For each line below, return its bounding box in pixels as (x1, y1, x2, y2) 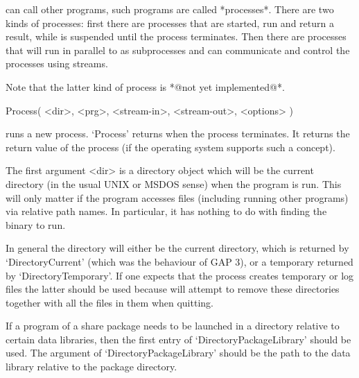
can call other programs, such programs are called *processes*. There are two (6, 2, 334, 16)
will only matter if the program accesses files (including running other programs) (6, 190, 349, 205)
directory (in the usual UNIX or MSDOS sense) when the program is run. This (6, 176, 342, 191)
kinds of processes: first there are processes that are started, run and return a (6, 15, 334, 30)
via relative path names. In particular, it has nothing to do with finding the (6, 204, 327, 218)
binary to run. (6, 217, 66, 232)
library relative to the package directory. (6, 359, 177, 374)
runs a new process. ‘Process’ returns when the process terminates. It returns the (6, 126, 350, 141)
